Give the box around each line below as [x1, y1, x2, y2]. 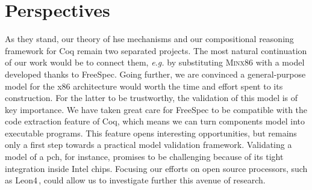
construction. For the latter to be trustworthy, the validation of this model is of [5, 91, 298, 104]
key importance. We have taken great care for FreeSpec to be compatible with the [5, 103, 308, 115]
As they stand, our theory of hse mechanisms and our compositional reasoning [5, 32, 294, 45]
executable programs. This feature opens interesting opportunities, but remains [5, 126, 297, 139]
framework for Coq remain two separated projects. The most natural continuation [5, 44, 307, 57]
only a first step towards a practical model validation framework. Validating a [5, 138, 292, 151]
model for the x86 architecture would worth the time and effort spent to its [5, 79, 283, 92]
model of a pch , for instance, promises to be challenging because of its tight [5, 150, 284, 163]
